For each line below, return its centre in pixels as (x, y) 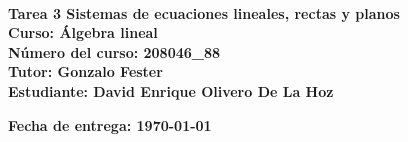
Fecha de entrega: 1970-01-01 (110, 124)
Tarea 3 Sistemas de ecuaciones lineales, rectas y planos (204, 12)
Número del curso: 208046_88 (114, 51)
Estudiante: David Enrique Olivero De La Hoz (171, 90)
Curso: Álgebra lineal (83, 32)
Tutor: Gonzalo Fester (85, 71)
